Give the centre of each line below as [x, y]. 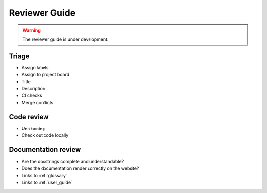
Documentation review [45, 150]
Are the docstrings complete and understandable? [73, 161]
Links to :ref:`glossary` [44, 175]
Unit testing [33, 129]
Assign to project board [45, 75]
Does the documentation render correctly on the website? [80, 168]
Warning [31, 30]
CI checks [32, 96]
